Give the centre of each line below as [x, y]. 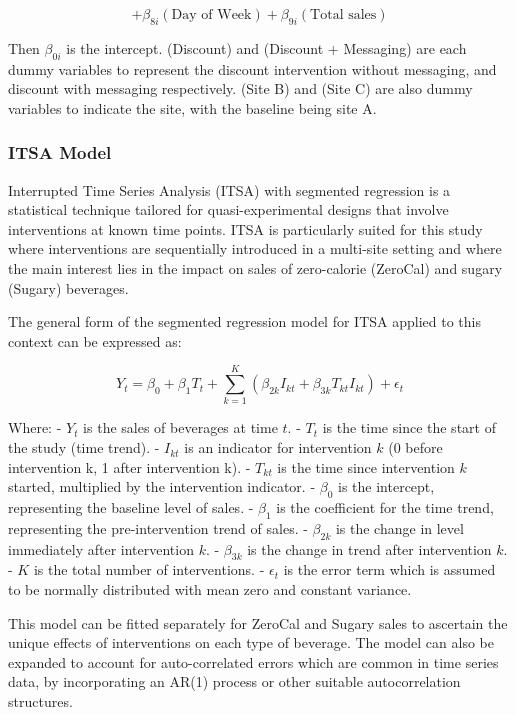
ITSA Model [60, 152]
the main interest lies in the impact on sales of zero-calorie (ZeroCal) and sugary [255, 267]
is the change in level [399, 527]
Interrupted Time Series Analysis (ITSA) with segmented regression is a [229, 189]
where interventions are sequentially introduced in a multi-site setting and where [255, 248]
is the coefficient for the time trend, [385, 507]
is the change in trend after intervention [369, 548]
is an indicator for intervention [278, 447]
